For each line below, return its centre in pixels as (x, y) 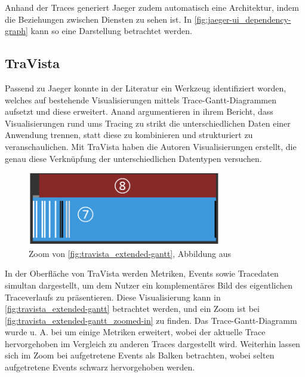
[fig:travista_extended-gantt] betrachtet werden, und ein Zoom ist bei (132, 309)
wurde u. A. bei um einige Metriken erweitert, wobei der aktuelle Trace (135, 332)
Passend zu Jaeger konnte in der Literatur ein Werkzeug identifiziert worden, (146, 88)
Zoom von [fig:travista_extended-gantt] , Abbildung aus (130, 253)
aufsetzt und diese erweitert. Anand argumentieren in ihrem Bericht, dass (139, 111)
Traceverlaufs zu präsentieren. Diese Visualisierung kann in (113, 297)
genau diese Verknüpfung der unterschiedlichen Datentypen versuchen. (133, 158)
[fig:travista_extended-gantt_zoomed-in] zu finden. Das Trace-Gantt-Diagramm (151, 320)
